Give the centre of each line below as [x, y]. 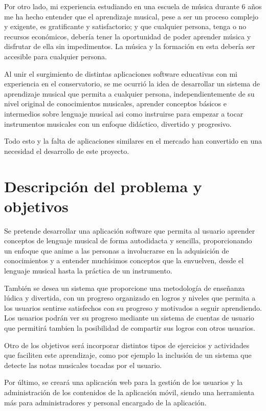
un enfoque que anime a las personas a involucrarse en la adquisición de [117, 250]
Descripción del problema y [103, 186]
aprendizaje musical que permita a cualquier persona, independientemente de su [129, 93]
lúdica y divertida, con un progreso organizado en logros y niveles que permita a [130, 298]
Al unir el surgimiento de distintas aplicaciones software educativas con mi [121, 73]
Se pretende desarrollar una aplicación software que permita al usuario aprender [130, 230]
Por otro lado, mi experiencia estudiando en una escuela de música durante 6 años [133, 6]
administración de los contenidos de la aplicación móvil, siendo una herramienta [129, 392]
